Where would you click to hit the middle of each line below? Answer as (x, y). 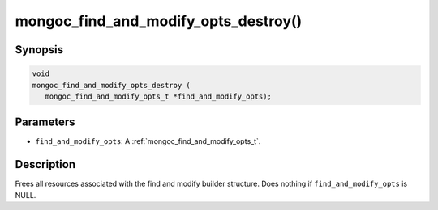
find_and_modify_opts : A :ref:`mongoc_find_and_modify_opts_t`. (148, 141)
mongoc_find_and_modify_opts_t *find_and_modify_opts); (158, 96)
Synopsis (39, 50)
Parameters (45, 122)
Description (45, 164)
